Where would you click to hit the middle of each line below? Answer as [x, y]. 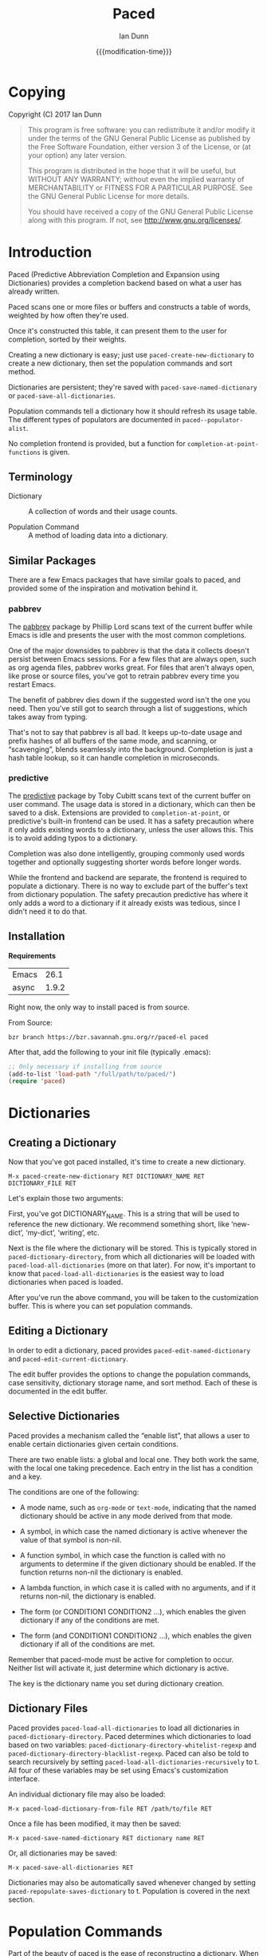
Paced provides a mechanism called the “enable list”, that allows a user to [129, 1435]
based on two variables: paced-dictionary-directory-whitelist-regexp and [132, 1745]
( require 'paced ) [37, 1081]
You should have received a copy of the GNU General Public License [140, 211]
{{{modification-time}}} [134, 51]
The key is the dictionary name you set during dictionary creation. [116, 1683]
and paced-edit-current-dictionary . [69, 1358]
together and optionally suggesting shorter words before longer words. [125, 862]
